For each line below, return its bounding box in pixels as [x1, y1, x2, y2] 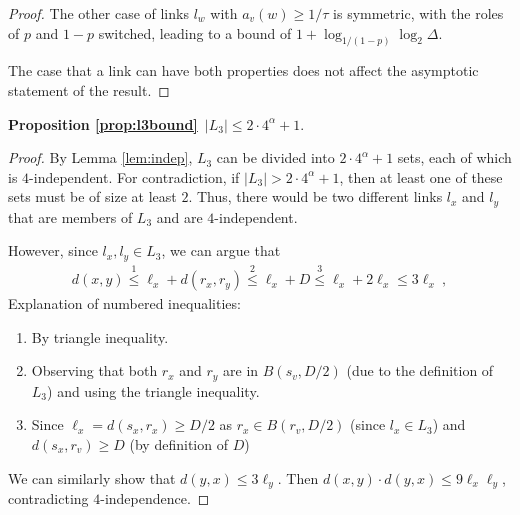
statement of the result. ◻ [8, 80, 170, 101]
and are [156, 206, 203, 227]
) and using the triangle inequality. [47, 380, 260, 401]
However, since [8, 240, 98, 261]
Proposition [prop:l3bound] [8, 113, 198, 134]
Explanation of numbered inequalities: [8, 293, 241, 314]
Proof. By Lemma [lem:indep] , [8, 147, 193, 168]
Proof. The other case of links [8, 3, 189, 23]
